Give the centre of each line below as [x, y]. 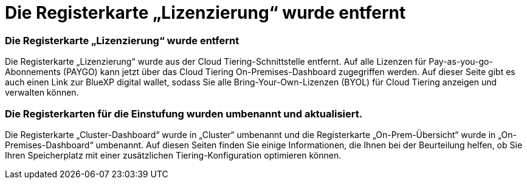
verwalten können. [42, 93]
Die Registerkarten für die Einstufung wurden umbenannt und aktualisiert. [184, 113]
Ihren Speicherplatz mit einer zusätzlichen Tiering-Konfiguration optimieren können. [173, 155]
